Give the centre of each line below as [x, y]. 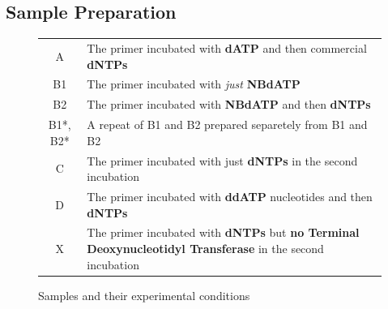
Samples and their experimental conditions [144, 295]
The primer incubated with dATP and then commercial [227, 47]
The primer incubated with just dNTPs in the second [222, 160]
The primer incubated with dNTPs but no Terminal [223, 232]
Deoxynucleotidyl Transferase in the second [205, 248]
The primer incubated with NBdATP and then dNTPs [229, 104]
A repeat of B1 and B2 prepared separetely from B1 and [227, 124]
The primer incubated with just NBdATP [194, 84]
